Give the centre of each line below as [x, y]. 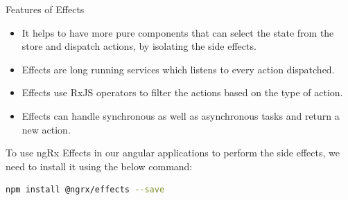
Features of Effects [45, 9]
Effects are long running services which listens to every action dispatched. [178, 69]
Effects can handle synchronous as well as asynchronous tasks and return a [181, 115]
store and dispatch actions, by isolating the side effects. [139, 46]
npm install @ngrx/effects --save [85, 190]
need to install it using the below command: [99, 166]
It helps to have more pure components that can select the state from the [178, 32]
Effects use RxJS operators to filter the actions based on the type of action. [182, 92]
